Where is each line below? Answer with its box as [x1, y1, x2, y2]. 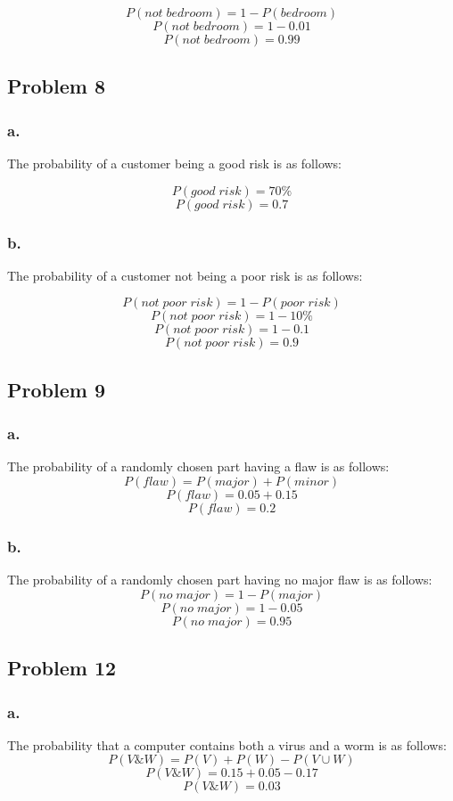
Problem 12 [7, 654, 117, 682]
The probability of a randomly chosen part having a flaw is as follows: [7, 457, 390, 476]
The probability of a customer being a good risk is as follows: [7, 154, 342, 172]
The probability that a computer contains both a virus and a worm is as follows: [7, 735, 447, 754]
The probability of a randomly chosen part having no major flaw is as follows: [7, 570, 432, 589]
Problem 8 [7, 72, 105, 100]
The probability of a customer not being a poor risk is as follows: [7, 266, 363, 284]
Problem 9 [7, 375, 105, 403]
